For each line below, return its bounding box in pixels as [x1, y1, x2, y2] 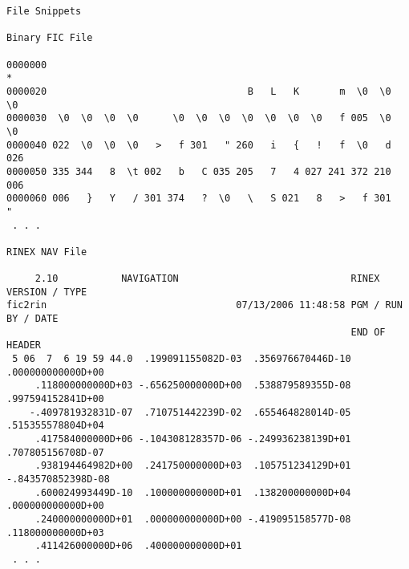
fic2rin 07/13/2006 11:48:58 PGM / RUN [6, 299, 403, 311]
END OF [350, 326, 386, 338]
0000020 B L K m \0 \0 [6, 85, 391, 97]
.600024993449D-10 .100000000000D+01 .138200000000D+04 [34, 486, 351, 498]
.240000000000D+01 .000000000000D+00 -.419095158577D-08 [34, 513, 351, 525]
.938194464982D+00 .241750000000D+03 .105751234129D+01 [34, 460, 351, 472]
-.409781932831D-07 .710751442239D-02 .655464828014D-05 [29, 406, 351, 418]
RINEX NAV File [6, 246, 87, 258]
